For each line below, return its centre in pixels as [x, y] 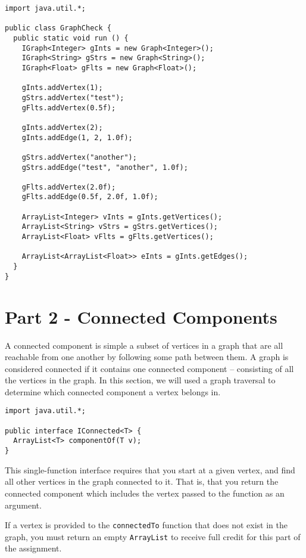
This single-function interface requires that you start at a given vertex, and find [150, 469]
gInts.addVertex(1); [62, 88]
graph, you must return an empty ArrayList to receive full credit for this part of [153, 536]
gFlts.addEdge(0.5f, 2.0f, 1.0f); [90, 197]
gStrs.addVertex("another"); [79, 157]
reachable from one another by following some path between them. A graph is [147, 357]
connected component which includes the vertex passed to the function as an [145, 493]
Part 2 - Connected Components [141, 316]
